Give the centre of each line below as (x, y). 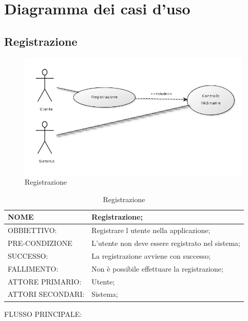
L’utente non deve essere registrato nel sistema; (166, 243)
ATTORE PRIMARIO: (45, 281)
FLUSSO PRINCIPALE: (43, 314)
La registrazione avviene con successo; (151, 255)
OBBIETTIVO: (32, 230)
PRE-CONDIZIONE (40, 243)
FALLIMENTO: (33, 268)
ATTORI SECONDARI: (46, 294)
